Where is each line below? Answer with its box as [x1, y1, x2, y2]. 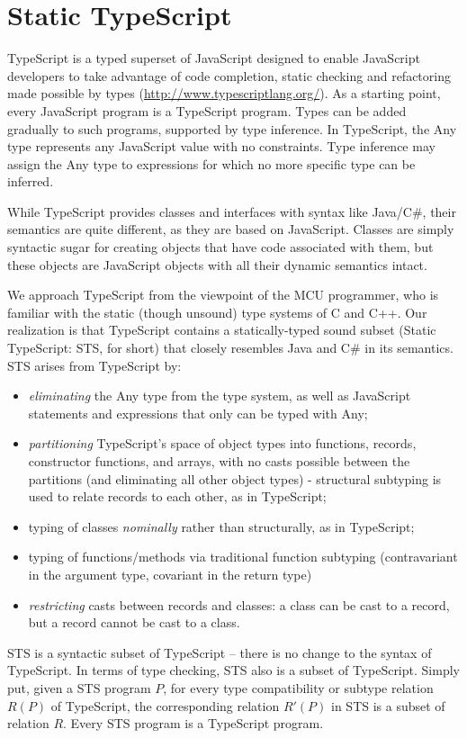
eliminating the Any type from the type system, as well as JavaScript [28, 386, 411, 405]
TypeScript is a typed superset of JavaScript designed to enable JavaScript [7, 49, 420, 67]
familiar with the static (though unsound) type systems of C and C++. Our [7, 302, 427, 321]
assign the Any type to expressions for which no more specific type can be [7, 154, 416, 173]
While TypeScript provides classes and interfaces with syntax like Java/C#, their [7, 202, 456, 220]
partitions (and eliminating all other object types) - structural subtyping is [28, 469, 442, 488]
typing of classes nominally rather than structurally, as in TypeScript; [28, 517, 415, 535]
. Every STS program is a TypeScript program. [63, 714, 324, 733]
